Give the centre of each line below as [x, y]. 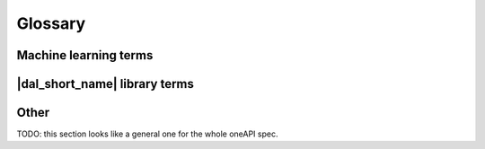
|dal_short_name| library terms [106, 84]
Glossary [51, 23]
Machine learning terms [85, 55]
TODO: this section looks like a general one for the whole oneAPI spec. [147, 134]
